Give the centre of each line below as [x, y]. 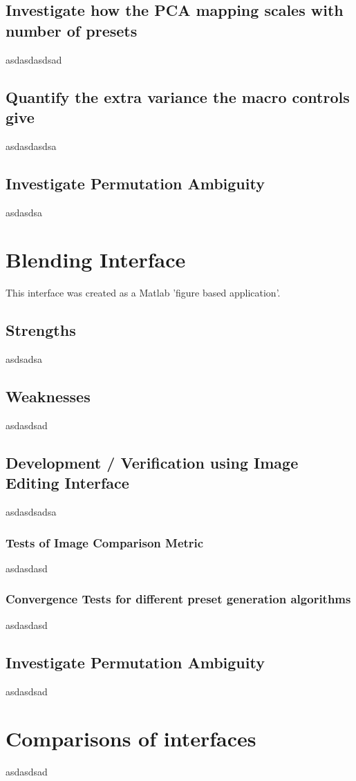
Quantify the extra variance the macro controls [178, 96]
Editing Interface [67, 483]
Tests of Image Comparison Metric [105, 542]
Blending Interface [96, 260]
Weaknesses [48, 396]
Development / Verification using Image [152, 462]
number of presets [72, 30]
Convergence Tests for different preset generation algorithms [178, 599]
